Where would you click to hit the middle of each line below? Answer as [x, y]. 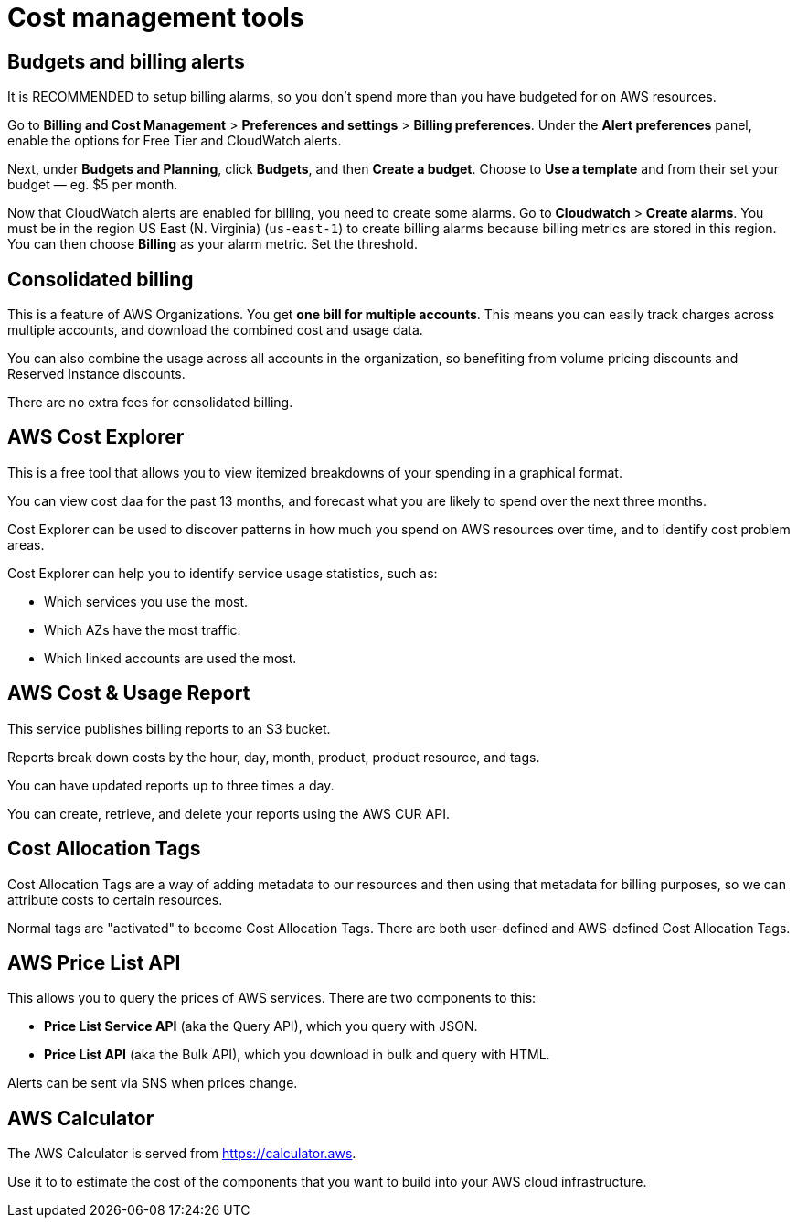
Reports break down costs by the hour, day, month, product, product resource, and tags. [274, 757]
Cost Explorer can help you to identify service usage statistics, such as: [223, 573]
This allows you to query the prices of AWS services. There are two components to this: [272, 998]
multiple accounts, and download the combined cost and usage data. [215, 330]
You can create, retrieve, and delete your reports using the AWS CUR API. [228, 813]
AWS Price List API [94, 962]
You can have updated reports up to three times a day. [171, 785]
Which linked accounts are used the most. [170, 658]
